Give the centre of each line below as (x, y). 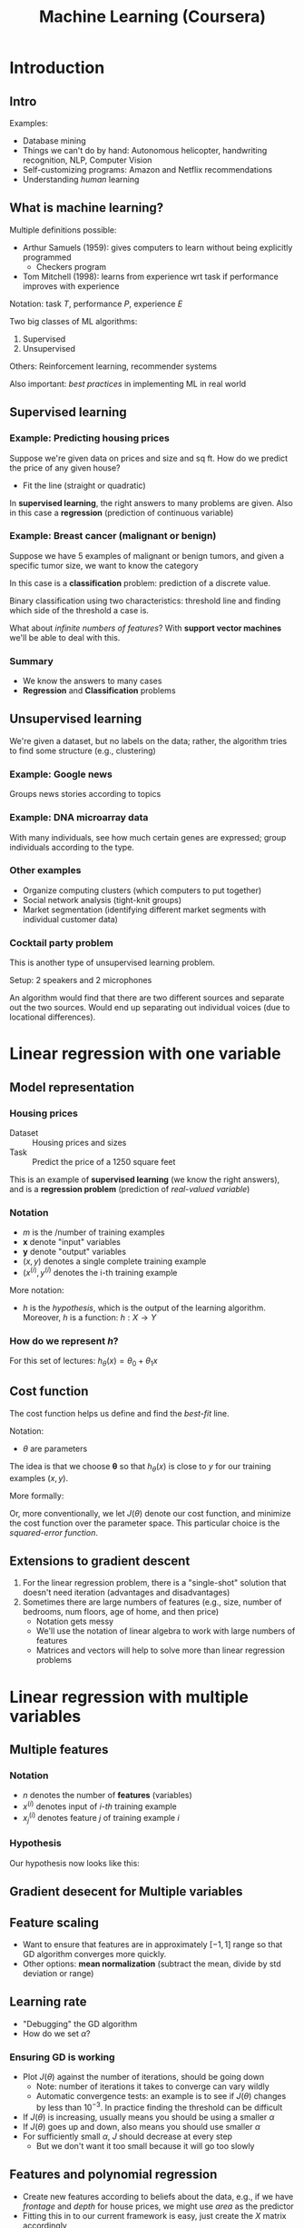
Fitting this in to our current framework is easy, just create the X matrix (155, 2215)
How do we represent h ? (64, 1340)
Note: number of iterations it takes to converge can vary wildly (152, 2086)
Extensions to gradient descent (100, 1562)
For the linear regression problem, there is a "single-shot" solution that (154, 1583)
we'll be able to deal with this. (65, 637)
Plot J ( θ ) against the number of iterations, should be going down (143, 2077)
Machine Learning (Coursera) (152, 17)
